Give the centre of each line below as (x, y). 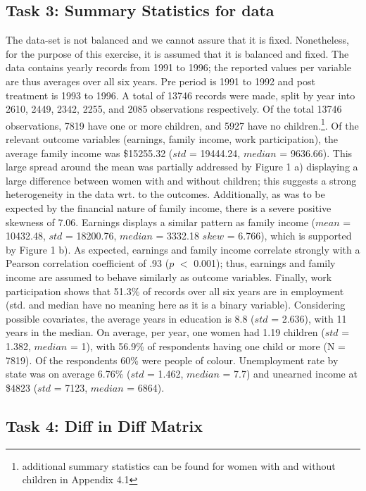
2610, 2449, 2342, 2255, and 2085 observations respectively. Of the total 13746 (174, 109)
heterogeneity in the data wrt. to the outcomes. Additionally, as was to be (165, 194)
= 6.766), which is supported (289, 236)
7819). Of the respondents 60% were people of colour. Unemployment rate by (172, 360)
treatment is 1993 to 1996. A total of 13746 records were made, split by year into (181, 95)
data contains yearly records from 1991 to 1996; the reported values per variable (178, 67)
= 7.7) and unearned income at (290, 374)
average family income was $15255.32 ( (89, 153)
